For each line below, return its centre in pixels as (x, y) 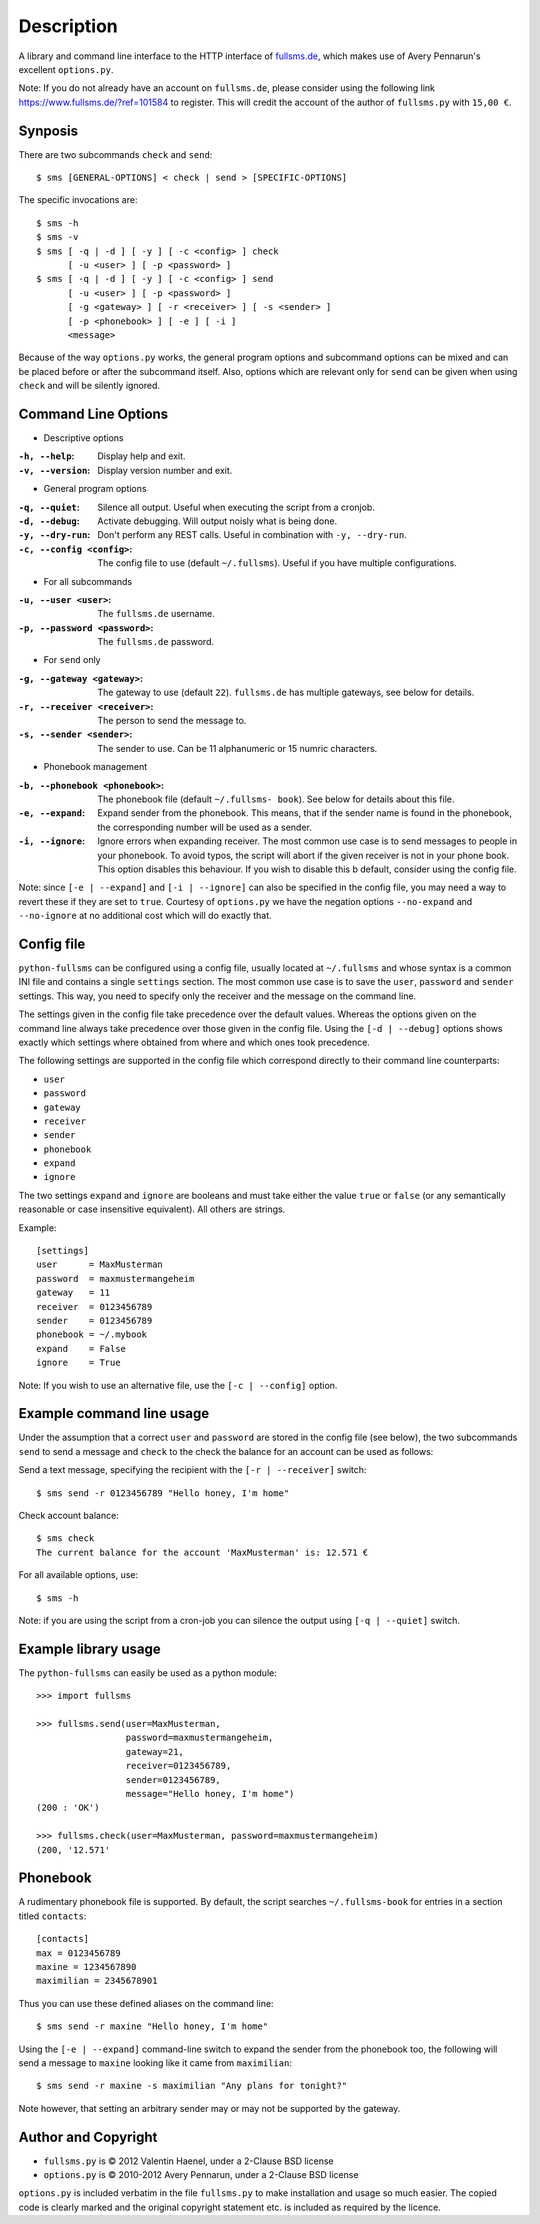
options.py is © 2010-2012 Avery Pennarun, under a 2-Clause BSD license (201, 2175)
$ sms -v (57, 237)
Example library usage (90, 1648)
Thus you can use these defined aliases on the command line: (146, 2003)
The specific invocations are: (78, 200)
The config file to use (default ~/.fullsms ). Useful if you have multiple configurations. (277, 563)
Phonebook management (95, 767)
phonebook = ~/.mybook (92, 1334)
